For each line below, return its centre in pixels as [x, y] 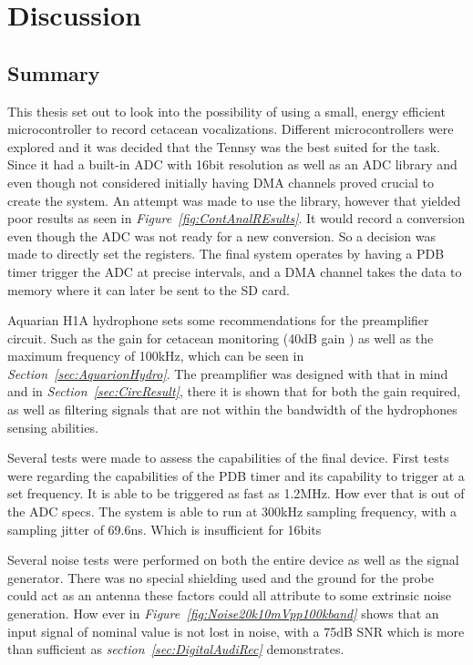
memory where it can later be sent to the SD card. [149, 289]
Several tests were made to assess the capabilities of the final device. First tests [228, 458]
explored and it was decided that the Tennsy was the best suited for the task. [224, 146]
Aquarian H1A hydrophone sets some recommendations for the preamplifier [218, 320]
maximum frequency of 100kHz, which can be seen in [156, 356]
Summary [54, 72]
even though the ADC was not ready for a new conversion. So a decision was [221, 235]
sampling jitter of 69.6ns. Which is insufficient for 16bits [165, 529]
